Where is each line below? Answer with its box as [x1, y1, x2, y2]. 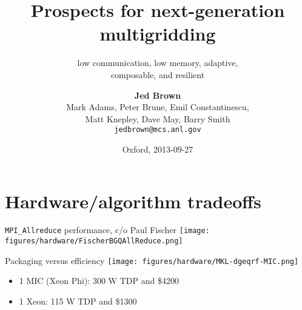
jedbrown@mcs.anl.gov [114, 125, 201, 134]
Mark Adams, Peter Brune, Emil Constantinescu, [66, 101, 249, 113]
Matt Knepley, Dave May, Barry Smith [85, 112, 230, 125]
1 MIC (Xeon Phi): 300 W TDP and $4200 [19, 274, 179, 287]
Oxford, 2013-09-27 [122, 142, 193, 155]
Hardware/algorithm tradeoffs [5, 188, 261, 213]
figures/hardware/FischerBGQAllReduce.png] [5, 237, 183, 246]
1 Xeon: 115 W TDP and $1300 [19, 295, 137, 308]
